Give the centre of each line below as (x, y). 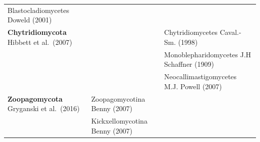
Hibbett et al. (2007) (40, 42)
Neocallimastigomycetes (200, 76)
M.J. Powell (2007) (193, 86)
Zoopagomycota (35, 98)
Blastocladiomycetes (38, 10)
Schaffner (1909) (189, 64)
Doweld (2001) (30, 20)
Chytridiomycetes (191, 32)
